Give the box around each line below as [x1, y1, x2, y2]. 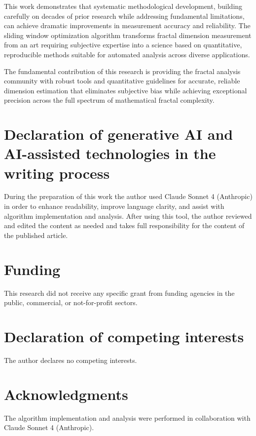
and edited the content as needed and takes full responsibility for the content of [4, 220, 245, 231]
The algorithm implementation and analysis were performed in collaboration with [4, 412, 251, 423]
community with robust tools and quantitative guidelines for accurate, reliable [4, 76, 240, 86]
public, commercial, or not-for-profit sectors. [4, 297, 138, 308]
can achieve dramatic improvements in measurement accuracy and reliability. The [4, 20, 251, 31]
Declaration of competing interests [4, 326, 244, 346]
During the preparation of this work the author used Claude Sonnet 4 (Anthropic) [4, 191, 253, 201]
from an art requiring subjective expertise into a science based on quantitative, [4, 40, 242, 50]
